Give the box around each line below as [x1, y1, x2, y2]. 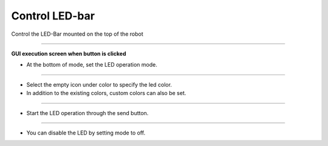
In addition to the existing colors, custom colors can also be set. [26, 90, 186, 97]
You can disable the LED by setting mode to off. [26, 129, 146, 136]
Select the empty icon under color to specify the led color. [26, 81, 173, 88]
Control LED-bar [11, 9, 95, 22]
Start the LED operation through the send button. [26, 109, 149, 116]
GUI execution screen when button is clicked [11, 50, 126, 57]
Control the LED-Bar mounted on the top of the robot [11, 30, 143, 38]
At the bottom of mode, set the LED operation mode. [26, 61, 157, 68]
